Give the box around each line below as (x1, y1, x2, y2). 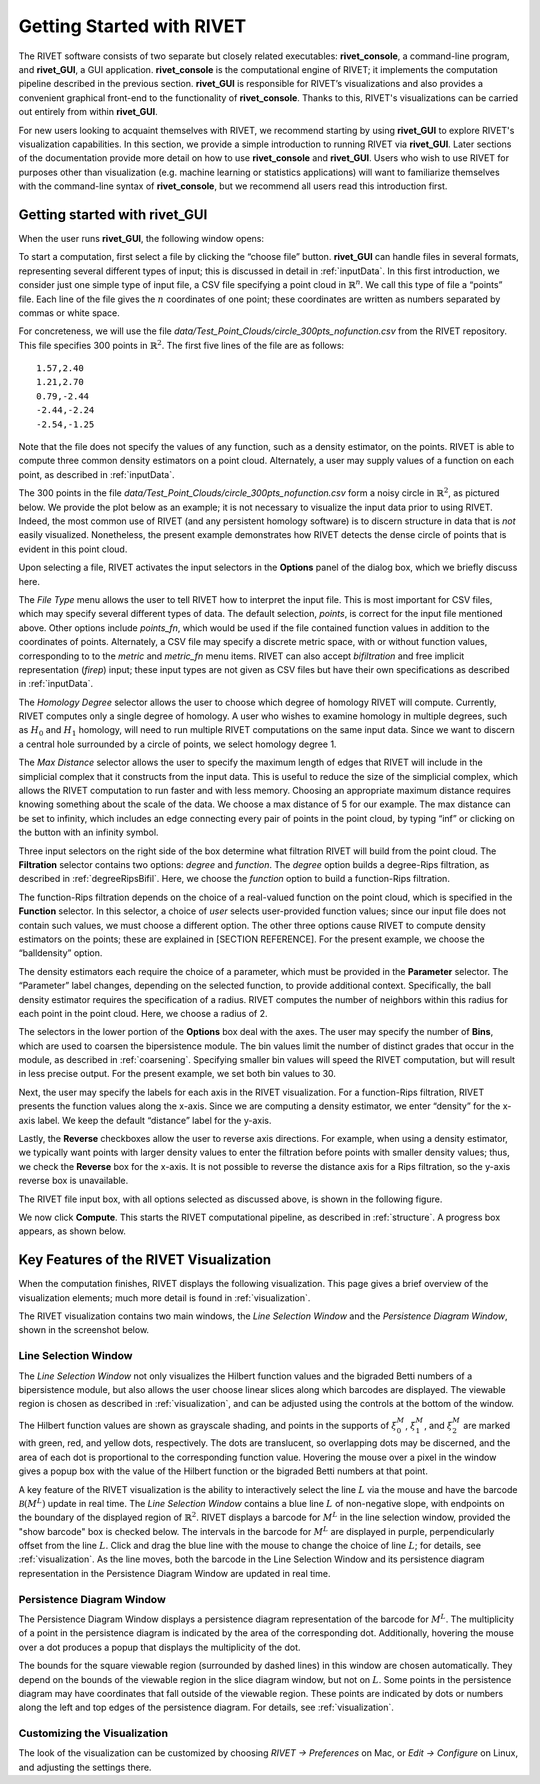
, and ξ (423, 1419, 453, 1431)
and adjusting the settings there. (18, 1761, 152, 1773)
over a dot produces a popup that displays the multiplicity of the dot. (18, 1641, 301, 1653)
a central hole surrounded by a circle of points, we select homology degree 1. (18, 738, 337, 750)
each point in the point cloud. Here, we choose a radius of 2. (18, 1007, 269, 1019)
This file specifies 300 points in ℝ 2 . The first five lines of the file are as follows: (18, 338, 345, 351)
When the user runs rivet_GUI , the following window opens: (18, 232, 265, 244)
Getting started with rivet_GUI (18, 206, 208, 223)
